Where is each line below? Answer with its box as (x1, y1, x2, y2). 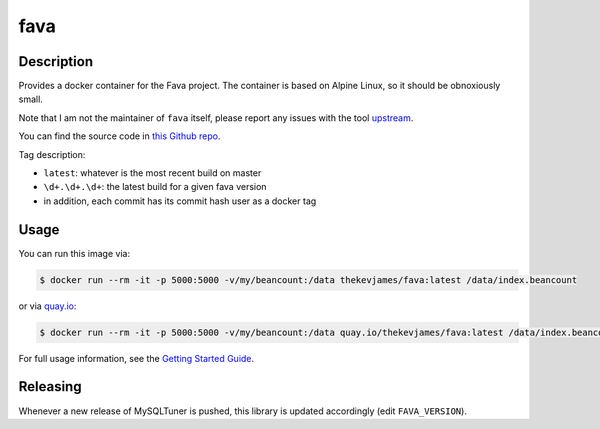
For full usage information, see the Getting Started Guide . (18, 352, 255, 364)
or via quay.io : (18, 300, 77, 312)
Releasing (18, 378, 82, 395)
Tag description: (18, 148, 86, 160)
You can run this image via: (18, 247, 130, 259)
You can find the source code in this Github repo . (18, 130, 221, 142)
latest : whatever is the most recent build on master (43, 167, 262, 179)
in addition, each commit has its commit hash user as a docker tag (43, 195, 317, 207)
